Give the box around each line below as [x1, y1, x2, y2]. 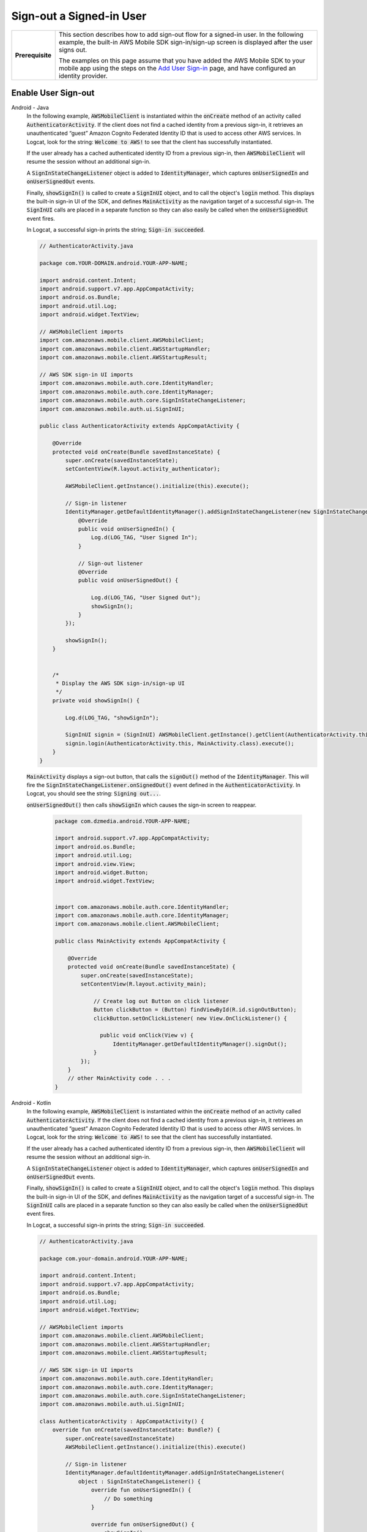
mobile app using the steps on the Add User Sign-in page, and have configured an [58, 64, 296, 72]
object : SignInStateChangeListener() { [78, 1477, 201, 1485]
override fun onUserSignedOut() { [91, 1520, 195, 1528]
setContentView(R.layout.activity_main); [80, 980, 207, 988]
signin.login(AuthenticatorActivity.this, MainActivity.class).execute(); [65, 740, 295, 747]
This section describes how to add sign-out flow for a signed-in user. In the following [58, 30, 304, 39]
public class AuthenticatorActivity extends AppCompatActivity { [39, 423, 240, 430]
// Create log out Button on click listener [93, 998, 229, 1004]
